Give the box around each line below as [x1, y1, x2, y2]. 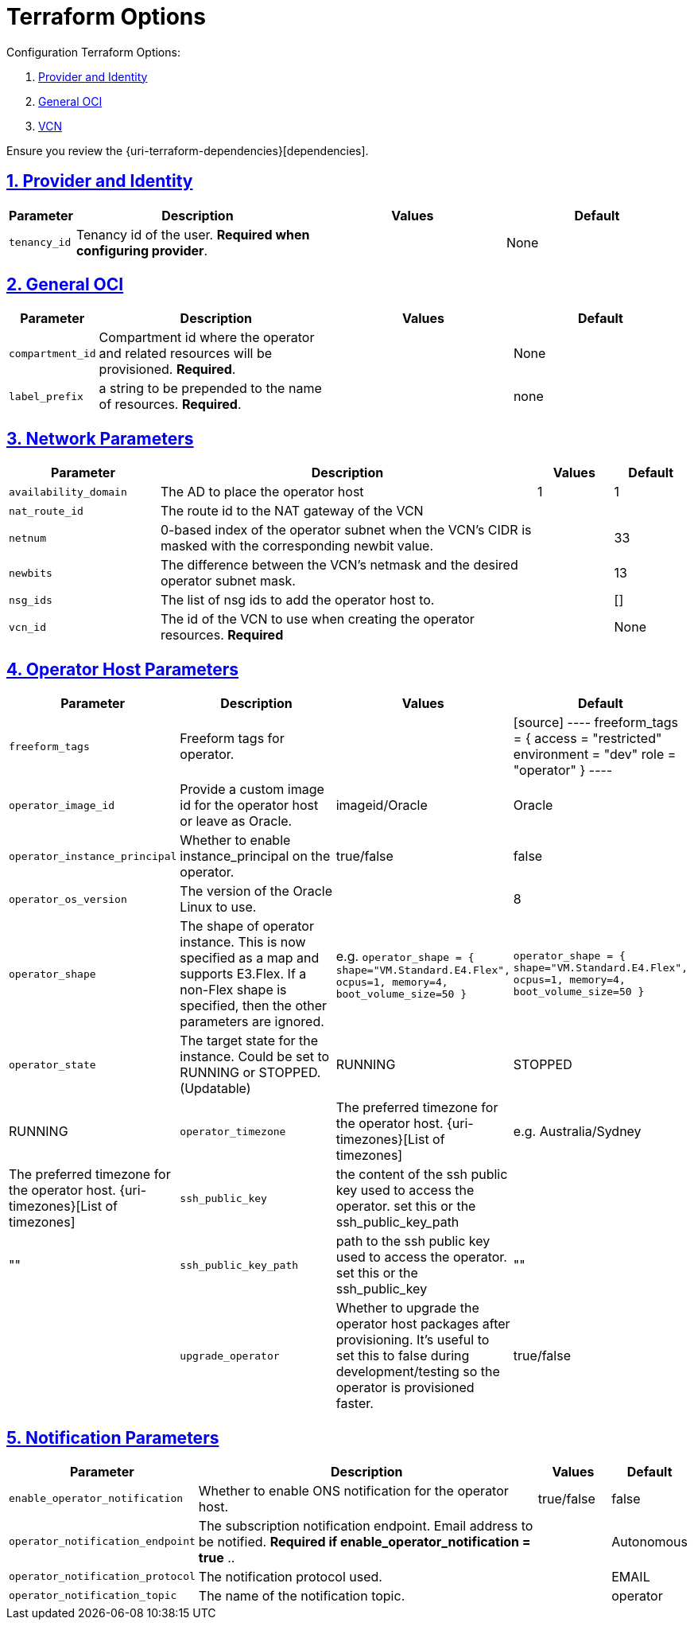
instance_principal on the [180, 848, 331, 865]
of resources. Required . [99, 396, 242, 413]
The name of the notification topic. [198, 1587, 405, 1604]
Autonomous [611, 1533, 688, 1550]
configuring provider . [76, 242, 208, 259]
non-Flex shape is [180, 982, 287, 998]
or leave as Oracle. [180, 813, 293, 830]
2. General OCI [6, 274, 124, 295]
